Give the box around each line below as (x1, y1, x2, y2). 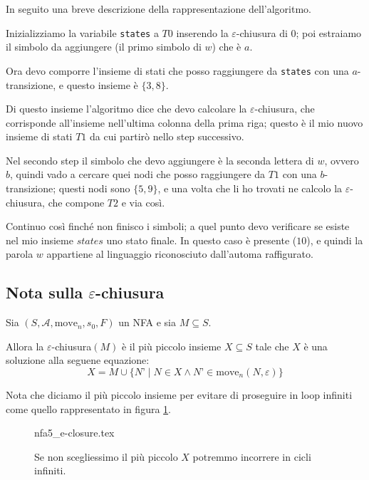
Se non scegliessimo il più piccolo (34, 449, 178, 464)
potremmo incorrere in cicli (192, 449, 311, 464)
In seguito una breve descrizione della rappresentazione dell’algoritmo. (6, 1, 311, 16)
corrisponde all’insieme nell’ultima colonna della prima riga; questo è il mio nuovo (6, 115, 363, 130)
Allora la (6, 338, 44, 353)
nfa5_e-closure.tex (34, 425, 115, 440)
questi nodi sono (58, 181, 130, 196)
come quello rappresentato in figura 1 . (6, 401, 171, 416)
